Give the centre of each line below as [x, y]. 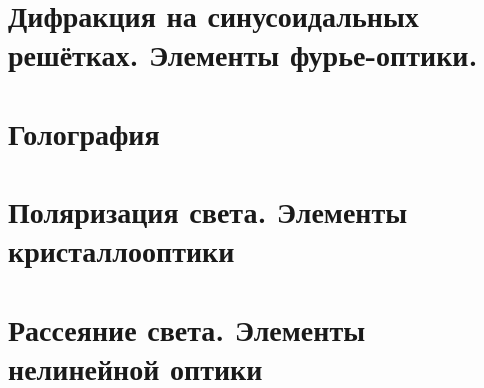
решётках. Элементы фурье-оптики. [243, 54]
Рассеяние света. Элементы [187, 328]
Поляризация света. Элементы [208, 211]
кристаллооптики [121, 250]
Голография [84, 132]
